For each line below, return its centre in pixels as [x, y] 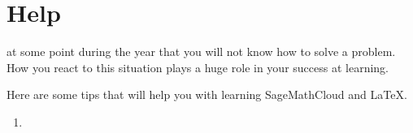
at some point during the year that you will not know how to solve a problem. [201, 51]
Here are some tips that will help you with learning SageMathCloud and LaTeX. [207, 94]
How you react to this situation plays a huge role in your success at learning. [198, 67]
